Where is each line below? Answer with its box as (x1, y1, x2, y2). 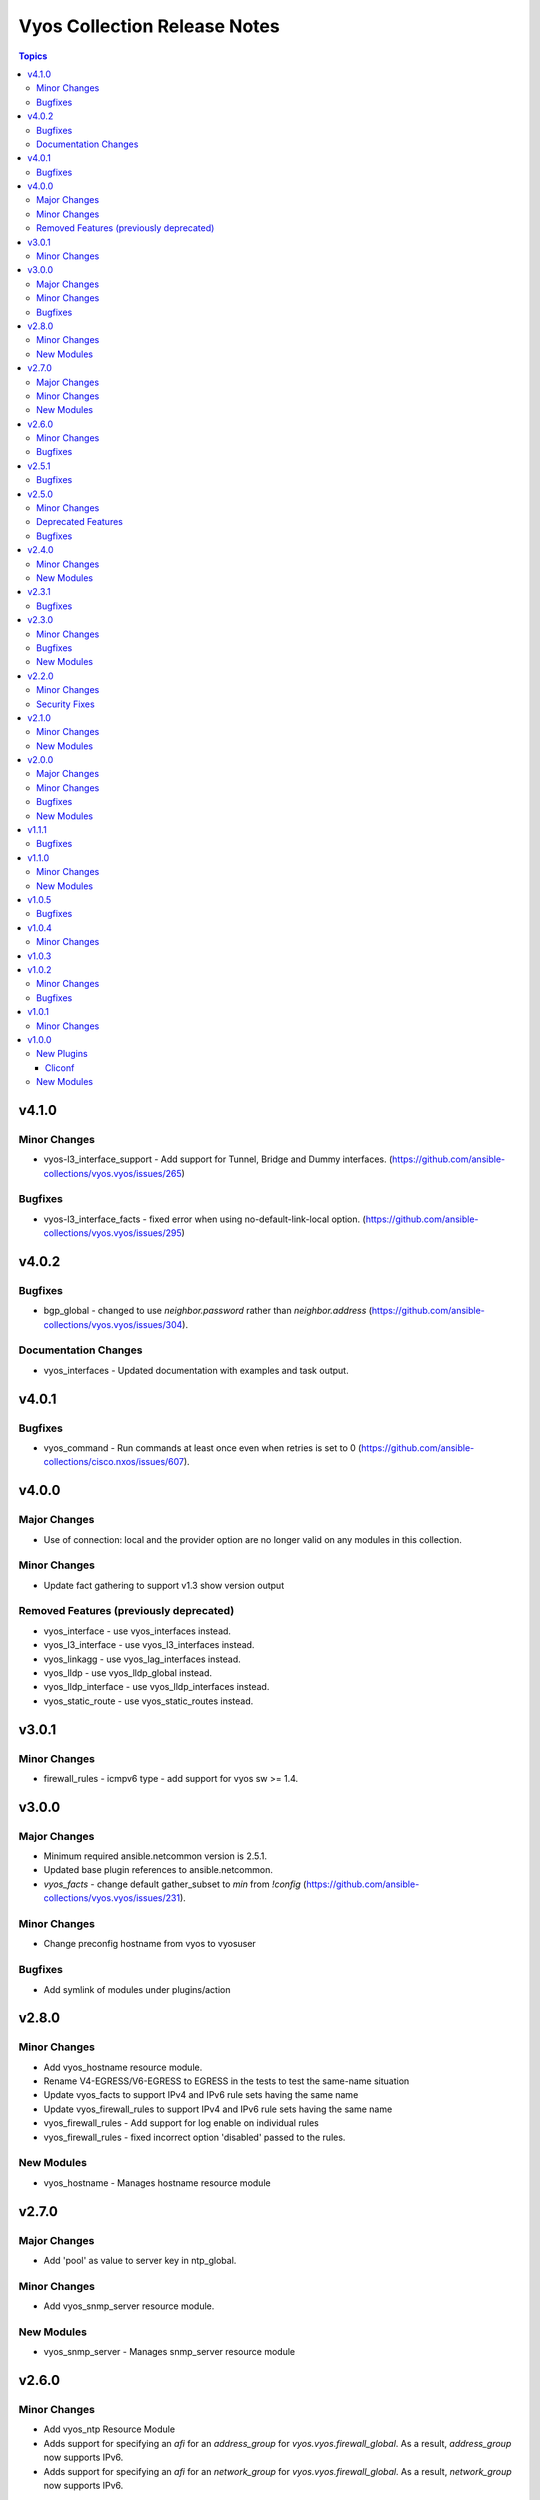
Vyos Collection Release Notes (18, 15, 280, 37)
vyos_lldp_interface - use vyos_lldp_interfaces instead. (43, 1681, 270, 1693)
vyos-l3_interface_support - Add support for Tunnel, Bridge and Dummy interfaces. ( (43, 1153, 393, 1165)
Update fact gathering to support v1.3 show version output (43, 1579, 285, 1591)
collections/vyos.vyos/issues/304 (43, 1318, 183, 1330)
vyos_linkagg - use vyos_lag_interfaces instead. (43, 1653, 242, 1665)
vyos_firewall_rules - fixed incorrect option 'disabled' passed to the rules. (43, 2131, 346, 2143)
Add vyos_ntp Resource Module (43, 2423, 175, 2435)
